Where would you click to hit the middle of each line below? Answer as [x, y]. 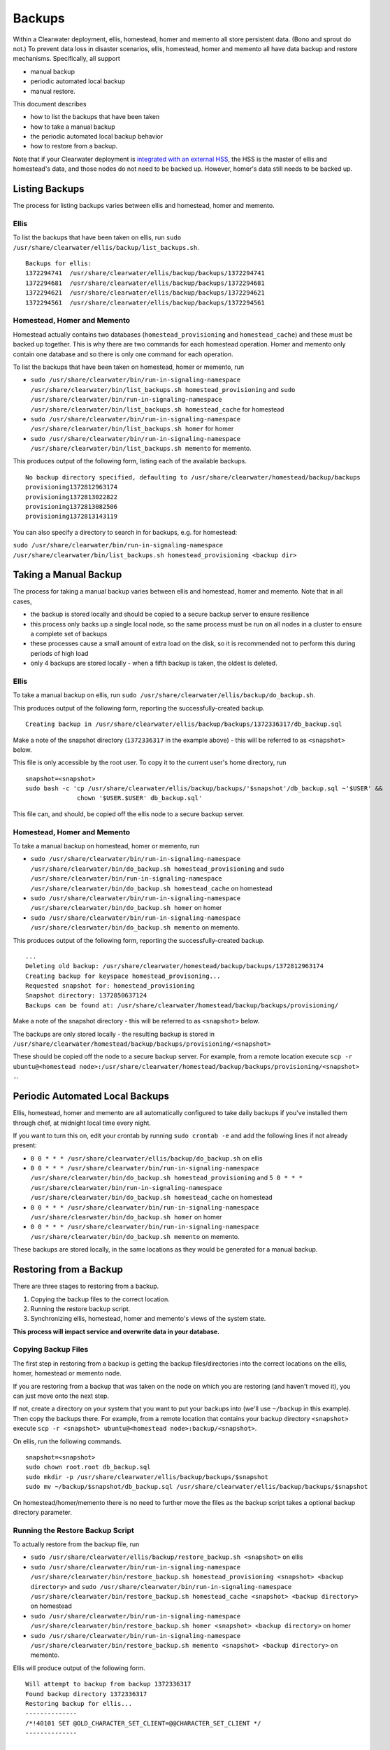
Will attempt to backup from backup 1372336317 [108, 1684]
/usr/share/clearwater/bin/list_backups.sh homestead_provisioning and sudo [163, 389]
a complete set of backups [69, 634]
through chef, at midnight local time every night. [82, 1123]
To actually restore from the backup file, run [76, 1544]
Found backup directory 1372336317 [86, 1694]
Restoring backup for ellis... [79, 1703]
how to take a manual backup [73, 127]
